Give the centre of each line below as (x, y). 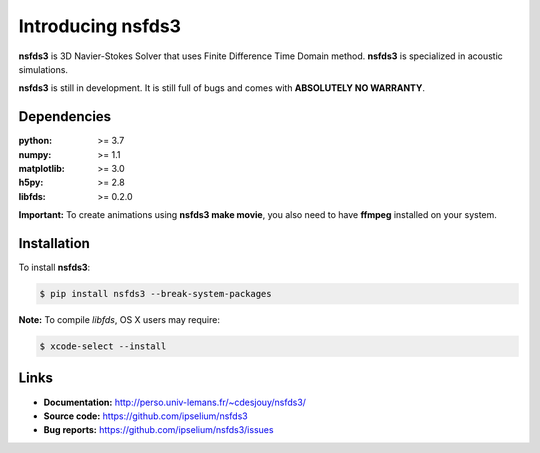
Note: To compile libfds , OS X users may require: (119, 320)
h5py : (31, 182)
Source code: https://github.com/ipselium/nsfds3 (146, 416)
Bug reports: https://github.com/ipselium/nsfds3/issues (158, 430)
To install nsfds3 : (54, 267)
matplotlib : (41, 169)
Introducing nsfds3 (100, 26)
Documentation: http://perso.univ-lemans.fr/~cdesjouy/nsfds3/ (175, 402)
